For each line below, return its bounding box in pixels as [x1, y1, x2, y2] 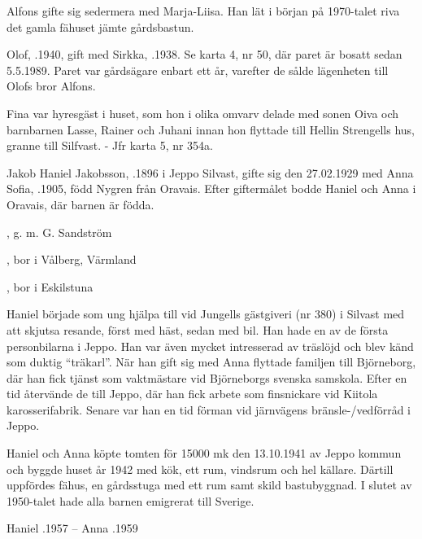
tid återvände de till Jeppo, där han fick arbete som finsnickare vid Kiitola [7, 385, 378, 402]
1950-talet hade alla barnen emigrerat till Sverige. [7, 492, 255, 509]
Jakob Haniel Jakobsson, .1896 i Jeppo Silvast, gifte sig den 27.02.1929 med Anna [7, 164, 414, 181]
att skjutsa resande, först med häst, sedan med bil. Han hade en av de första [7, 321, 389, 338]
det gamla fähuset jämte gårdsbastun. [7, 18, 194, 35]
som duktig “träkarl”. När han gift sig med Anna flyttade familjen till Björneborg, [7, 353, 416, 370]
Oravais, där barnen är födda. [7, 195, 154, 213]
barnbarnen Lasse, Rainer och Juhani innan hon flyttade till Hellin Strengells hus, [7, 121, 415, 138]
